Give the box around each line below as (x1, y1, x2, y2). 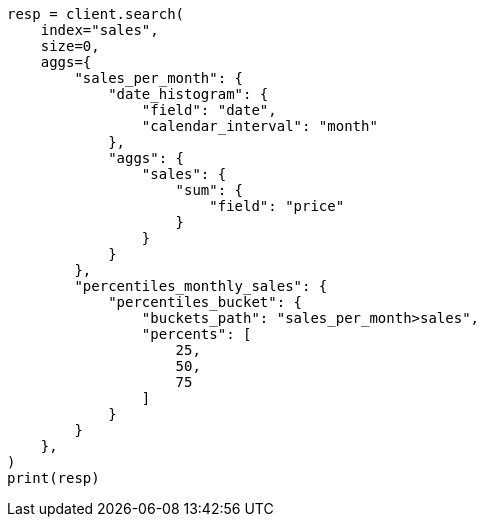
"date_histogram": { (108, 86, 269, 102)
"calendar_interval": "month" (141, 118, 378, 134)
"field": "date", (141, 102, 277, 118)
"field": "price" (209, 198, 345, 214)
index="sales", (40, 22, 159, 38)
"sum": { (175, 182, 244, 198)
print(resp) (7, 470, 100, 486)
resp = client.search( (7, 6, 185, 22)
